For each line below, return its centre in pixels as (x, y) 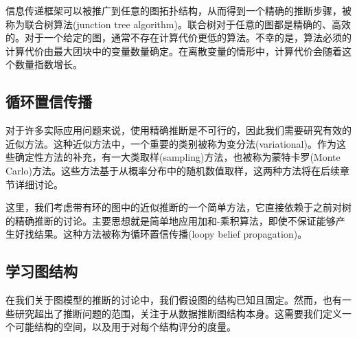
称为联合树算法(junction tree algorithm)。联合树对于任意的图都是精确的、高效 (178, 24)
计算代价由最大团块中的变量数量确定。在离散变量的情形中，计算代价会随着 (174, 50)
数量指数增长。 (48, 64)
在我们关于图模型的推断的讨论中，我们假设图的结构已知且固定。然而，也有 (174, 300)
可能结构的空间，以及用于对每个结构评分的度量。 (125, 327)
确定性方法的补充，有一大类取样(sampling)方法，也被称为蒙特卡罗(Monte (177, 157)
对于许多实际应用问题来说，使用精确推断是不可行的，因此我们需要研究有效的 (178, 130)
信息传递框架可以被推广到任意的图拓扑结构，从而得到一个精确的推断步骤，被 (178, 10)
